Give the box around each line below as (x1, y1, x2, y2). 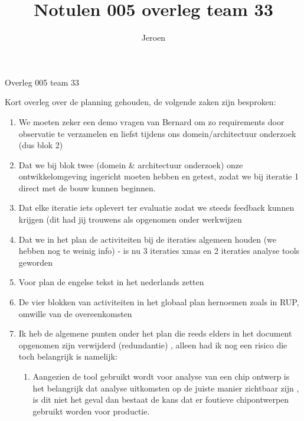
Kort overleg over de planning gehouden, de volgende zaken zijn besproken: (5, 96, 276, 108)
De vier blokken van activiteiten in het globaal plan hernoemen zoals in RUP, (18, 296, 299, 308)
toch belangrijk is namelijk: (18, 350, 117, 363)
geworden (18, 256, 53, 268)
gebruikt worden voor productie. (32, 404, 150, 417)
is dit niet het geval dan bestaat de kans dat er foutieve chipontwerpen (32, 393, 289, 406)
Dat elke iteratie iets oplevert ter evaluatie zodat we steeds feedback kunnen (18, 201, 295, 214)
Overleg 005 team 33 (5, 76, 80, 88)
